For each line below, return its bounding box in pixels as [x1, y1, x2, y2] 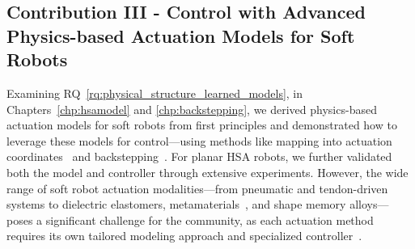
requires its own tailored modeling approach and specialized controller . [6, 227, 362, 244]
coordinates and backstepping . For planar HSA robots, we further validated [6, 148, 392, 165]
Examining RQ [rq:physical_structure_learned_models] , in [6, 84, 303, 101]
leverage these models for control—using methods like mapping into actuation [6, 132, 392, 149]
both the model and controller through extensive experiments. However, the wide [6, 163, 409, 180]
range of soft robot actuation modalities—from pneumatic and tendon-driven [6, 179, 388, 196]
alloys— [349, 196, 389, 213]
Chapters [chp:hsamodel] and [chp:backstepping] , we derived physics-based [6, 100, 377, 117]
